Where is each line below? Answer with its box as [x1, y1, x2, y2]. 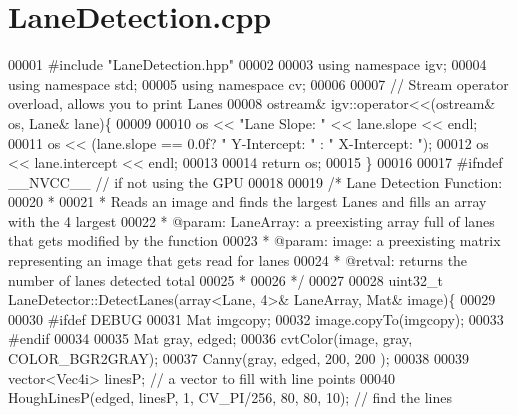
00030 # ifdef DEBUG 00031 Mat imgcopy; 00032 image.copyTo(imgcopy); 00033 [8, 308, 504, 329]
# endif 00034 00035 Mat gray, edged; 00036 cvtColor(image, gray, [8, 328, 413, 349]
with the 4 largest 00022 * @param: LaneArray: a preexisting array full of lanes [8, 210, 495, 231]
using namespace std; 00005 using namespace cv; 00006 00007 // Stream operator [8, 73, 509, 94]
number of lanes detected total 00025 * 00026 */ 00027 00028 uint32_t [8, 269, 443, 290]
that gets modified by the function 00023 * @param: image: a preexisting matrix [8, 230, 501, 251]
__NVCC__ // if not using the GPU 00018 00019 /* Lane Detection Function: [8, 171, 503, 192]
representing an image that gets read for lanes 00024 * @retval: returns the [8, 250, 468, 271]
